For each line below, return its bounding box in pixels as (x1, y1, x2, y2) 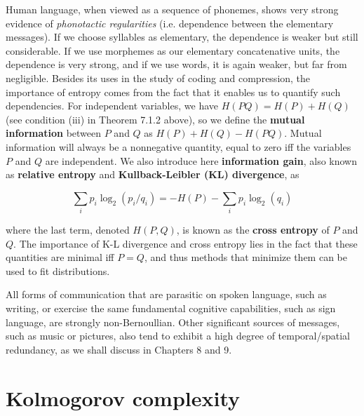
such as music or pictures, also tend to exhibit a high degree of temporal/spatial (6, 328, 350, 343)
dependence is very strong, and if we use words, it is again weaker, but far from (6, 57, 347, 72)
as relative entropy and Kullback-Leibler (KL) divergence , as (6, 167, 299, 182)
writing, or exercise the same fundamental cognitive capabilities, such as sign (6, 301, 336, 316)
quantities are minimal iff (6, 250, 114, 264)
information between (6, 126, 102, 140)
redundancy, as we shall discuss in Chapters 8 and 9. (6, 342, 232, 356)
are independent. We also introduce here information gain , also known (45, 153, 358, 168)
